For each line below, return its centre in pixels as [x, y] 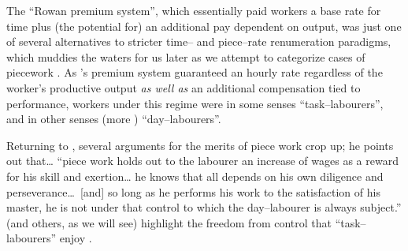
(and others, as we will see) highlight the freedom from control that [169, 222]
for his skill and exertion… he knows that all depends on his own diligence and [195, 176]
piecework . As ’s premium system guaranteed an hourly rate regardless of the [195, 72]
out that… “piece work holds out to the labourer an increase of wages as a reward [202, 161]
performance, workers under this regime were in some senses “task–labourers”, [195, 103]
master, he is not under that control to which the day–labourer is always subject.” [204, 207]
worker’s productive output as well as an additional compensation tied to [184, 87]
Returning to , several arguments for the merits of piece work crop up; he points [200, 145]
